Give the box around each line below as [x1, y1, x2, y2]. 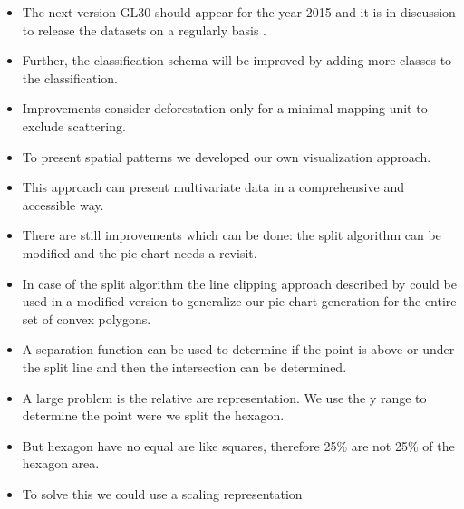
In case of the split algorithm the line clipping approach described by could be [22, 274, 457, 293]
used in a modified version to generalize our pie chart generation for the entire [22, 292, 457, 311]
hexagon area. [22, 454, 100, 473]
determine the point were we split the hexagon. [22, 406, 285, 425]
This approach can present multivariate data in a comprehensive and [22, 178, 404, 197]
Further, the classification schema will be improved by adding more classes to [22, 51, 452, 70]
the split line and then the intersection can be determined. [22, 357, 347, 376]
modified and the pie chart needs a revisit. [22, 243, 257, 262]
